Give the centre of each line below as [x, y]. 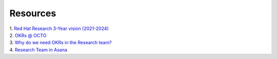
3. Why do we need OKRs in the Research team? [61, 43]
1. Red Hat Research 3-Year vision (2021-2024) [59, 28]
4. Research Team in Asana [38, 50]
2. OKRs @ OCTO [28, 35]
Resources [33, 13]
